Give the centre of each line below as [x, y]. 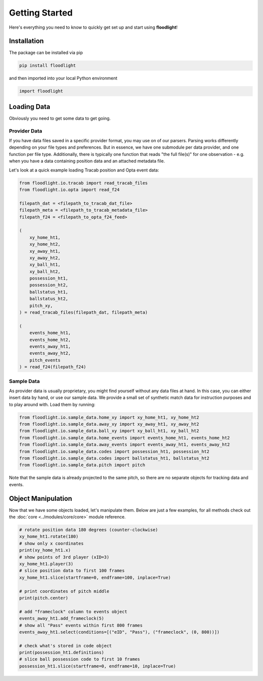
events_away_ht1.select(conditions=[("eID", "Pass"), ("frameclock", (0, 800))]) [120, 632]
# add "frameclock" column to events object [73, 612]
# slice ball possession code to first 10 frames [80, 659]
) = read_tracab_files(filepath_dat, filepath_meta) [84, 312]
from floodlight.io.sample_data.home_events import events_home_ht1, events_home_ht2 [124, 438]
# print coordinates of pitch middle [64, 591]
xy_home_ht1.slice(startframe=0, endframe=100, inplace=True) [95, 577]
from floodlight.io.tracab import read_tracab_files [84, 183]
